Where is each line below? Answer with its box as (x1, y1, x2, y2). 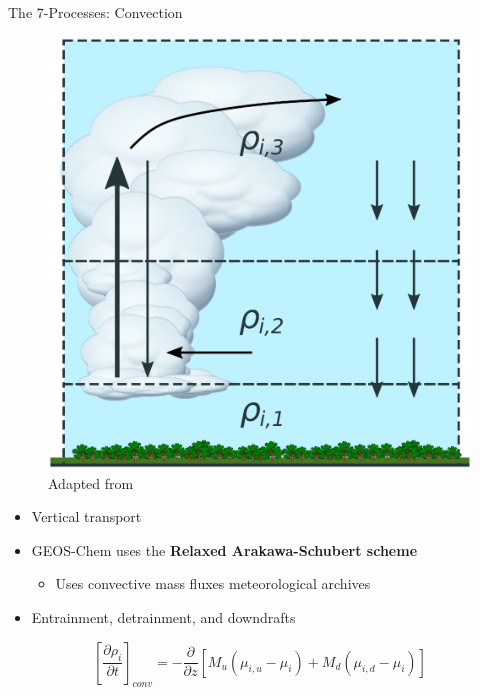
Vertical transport (31, 506, 142, 527)
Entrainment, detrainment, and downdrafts (31, 607, 296, 627)
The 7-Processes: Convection (8, 2, 183, 22)
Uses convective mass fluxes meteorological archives (55, 573, 371, 594)
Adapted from (48, 472, 134, 493)
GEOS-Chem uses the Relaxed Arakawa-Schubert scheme (31, 539, 418, 560)
